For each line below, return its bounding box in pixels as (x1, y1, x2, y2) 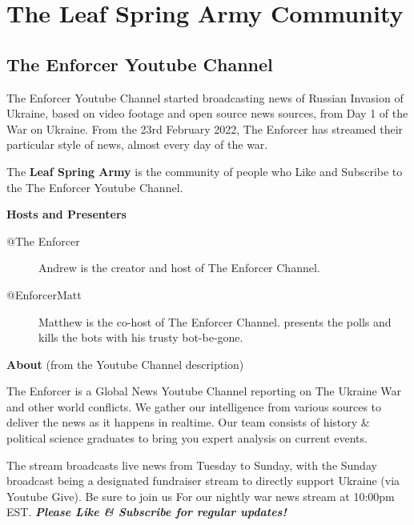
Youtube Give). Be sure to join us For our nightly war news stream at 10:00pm (6, 487, 395, 504)
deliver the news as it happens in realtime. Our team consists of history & (6, 414, 370, 431)
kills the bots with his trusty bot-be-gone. (38, 329, 243, 346)
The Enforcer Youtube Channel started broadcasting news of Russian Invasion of (6, 89, 404, 106)
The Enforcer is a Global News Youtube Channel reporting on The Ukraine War (6, 383, 402, 399)
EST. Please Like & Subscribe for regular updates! (6, 503, 287, 520)
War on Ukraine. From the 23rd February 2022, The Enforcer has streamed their (6, 120, 404, 137)
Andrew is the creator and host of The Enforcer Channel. (38, 259, 320, 276)
